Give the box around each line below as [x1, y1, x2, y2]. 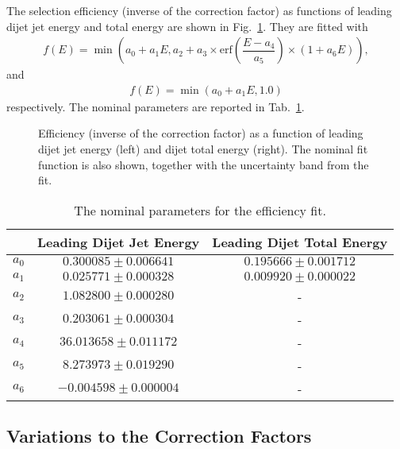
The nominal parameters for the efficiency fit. [74, 200, 326, 219]
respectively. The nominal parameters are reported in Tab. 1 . [6, 98, 305, 114]
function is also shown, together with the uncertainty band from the [38, 156, 369, 172]
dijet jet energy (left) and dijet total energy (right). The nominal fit [38, 141, 368, 157]
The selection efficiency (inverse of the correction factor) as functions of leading [6, 2, 392, 18]
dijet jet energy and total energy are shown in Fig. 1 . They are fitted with [6, 17, 368, 34]
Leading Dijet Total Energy [212, 232, 388, 251]
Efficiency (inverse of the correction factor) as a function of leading [38, 125, 363, 141]
